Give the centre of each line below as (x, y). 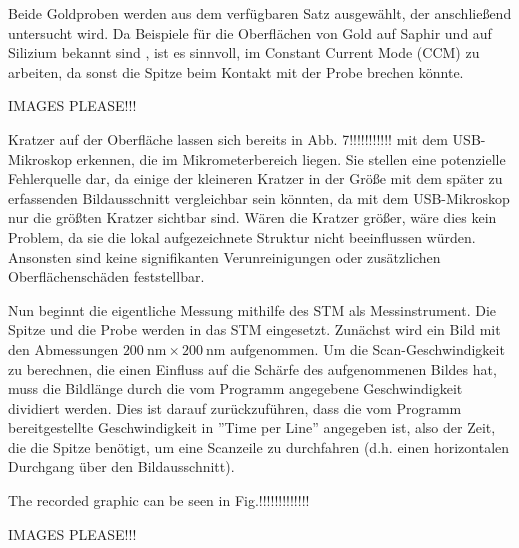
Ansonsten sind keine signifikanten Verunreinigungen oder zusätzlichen (224, 256)
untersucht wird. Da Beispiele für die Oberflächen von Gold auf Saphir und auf (250, 32)
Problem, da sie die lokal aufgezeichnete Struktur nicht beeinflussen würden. (242, 236)
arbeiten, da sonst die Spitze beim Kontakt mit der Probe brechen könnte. (236, 71)
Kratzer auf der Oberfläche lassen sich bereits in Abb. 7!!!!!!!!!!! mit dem (228, 138)
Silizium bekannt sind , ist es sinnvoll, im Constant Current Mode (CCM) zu (244, 52)
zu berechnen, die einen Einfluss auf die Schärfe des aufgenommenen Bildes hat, (252, 368)
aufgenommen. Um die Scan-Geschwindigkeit (367, 348)
